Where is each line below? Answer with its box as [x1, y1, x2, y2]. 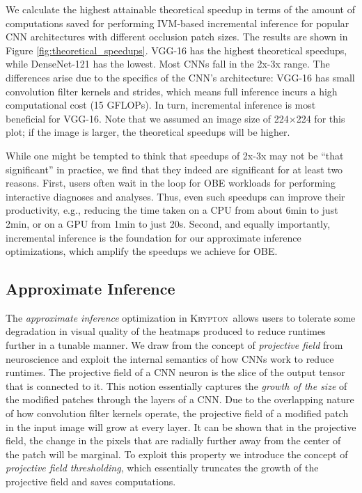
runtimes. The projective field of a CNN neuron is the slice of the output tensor [6, 365, 345, 379]
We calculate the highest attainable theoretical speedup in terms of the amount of [6, 2, 355, 16]
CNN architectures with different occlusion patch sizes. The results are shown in [6, 29, 348, 44]
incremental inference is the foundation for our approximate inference [6, 230, 301, 244]
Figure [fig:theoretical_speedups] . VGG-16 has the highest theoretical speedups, [6, 42, 347, 57]
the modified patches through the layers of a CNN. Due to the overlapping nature [6, 392, 354, 407]
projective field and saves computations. [6, 474, 176, 489]
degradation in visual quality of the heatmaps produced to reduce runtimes [6, 324, 326, 338]
